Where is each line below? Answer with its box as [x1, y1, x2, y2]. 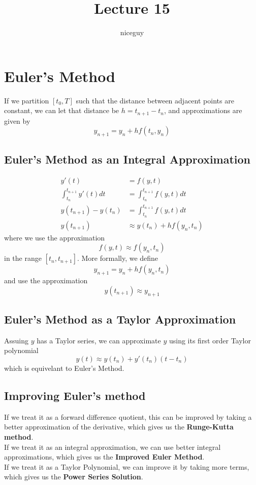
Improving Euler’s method [4, 387, 146, 403]
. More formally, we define [77, 253, 158, 263]
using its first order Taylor [169, 335, 251, 345]
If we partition [4, 95, 49, 105]
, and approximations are [164, 105, 242, 116]
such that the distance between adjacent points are [76, 95, 234, 105]
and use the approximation [4, 275, 88, 286]
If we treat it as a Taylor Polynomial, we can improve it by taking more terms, [4, 461, 249, 472]
